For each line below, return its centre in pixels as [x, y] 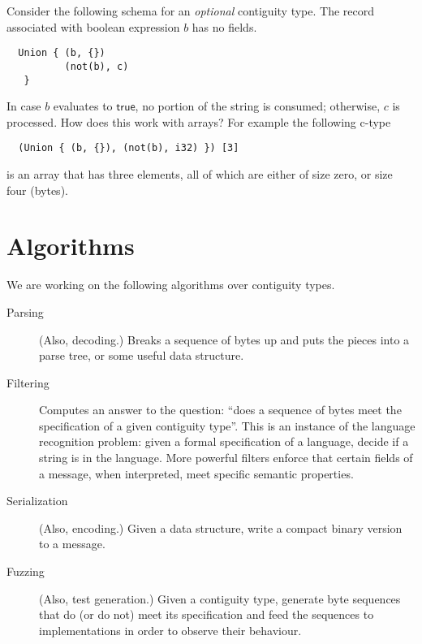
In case [24, 106]
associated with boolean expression [93, 26]
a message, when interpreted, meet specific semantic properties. [196, 473]
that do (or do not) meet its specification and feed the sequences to [207, 614]
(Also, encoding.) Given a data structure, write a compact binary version [221, 527]
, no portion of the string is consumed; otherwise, [258, 106]
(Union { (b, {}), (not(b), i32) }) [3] [129, 148]
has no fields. [224, 26]
